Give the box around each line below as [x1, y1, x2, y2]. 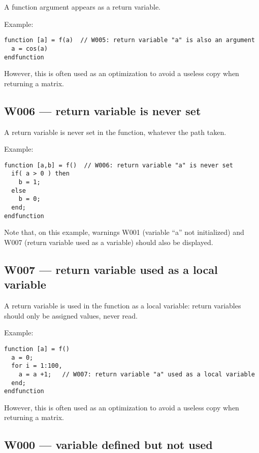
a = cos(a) [11, 45, 48, 52]
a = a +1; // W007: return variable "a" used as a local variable [18, 370, 255, 378]
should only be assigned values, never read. [4, 310, 138, 321]
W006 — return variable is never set [4, 102, 201, 118]
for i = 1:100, [11, 362, 62, 370]
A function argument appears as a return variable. [4, 2, 160, 12]
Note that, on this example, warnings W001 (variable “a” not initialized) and [4, 227, 244, 237]
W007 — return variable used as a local [4, 261, 218, 277]
